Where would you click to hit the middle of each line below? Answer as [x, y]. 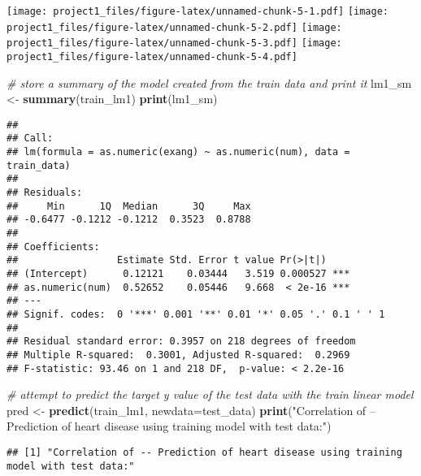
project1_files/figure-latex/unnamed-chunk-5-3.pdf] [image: [174, 43]
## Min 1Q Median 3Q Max [129, 206]
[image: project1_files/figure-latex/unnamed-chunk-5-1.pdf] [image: [198, 11]
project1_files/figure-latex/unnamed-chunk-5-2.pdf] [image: [174, 27]
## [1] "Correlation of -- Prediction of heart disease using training [204, 453]
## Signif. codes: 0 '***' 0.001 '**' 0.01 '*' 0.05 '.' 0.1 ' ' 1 [196, 314]
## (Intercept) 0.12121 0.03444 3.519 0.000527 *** [178, 274]
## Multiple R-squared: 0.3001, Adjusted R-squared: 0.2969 [178, 355]
